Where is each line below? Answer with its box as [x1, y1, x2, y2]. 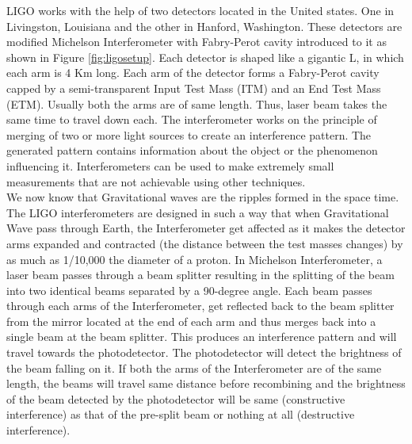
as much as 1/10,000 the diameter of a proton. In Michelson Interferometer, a [6, 251, 383, 267]
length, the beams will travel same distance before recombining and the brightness [6, 375, 406, 392]
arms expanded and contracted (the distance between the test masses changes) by [6, 235, 403, 251]
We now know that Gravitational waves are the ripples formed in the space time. [6, 189, 399, 205]
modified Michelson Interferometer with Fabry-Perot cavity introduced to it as [6, 33, 387, 50]
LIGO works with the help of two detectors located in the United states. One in [6, 2, 395, 18]
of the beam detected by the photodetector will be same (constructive [6, 390, 345, 407]
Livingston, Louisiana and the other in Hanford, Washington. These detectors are [6, 17, 402, 34]
